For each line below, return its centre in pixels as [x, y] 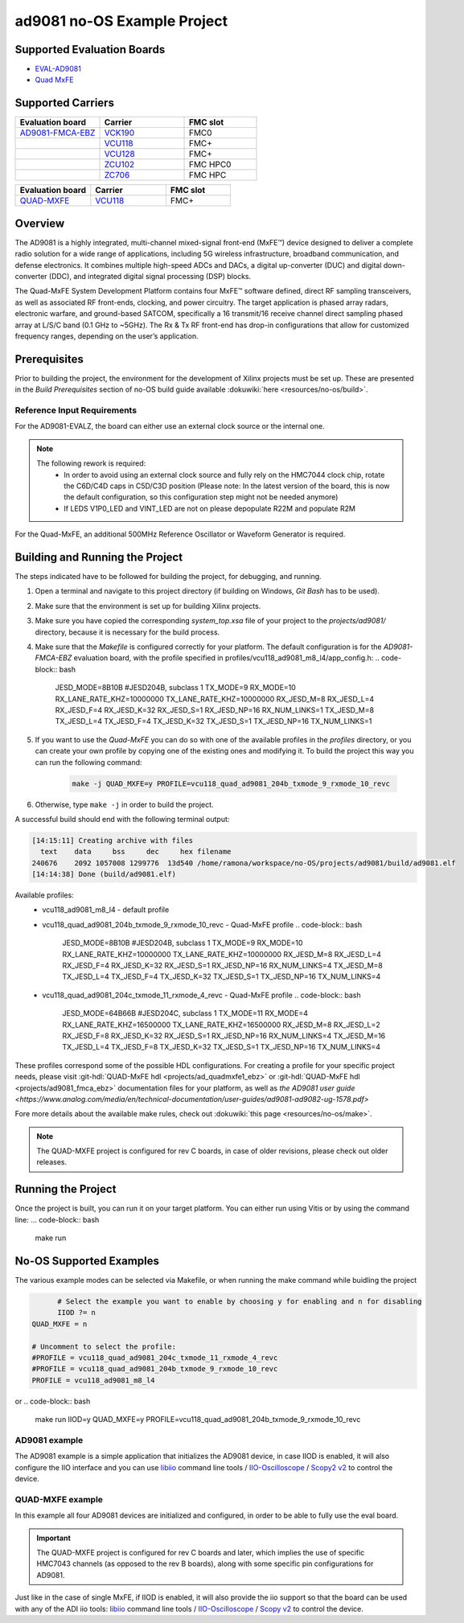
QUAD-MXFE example [59, 1499]
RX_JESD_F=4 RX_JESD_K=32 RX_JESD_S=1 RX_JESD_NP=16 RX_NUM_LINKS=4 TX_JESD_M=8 [223, 966]
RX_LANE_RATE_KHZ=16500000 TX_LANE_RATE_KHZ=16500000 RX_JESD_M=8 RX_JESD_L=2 [222, 1025]
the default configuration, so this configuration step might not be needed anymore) [201, 497]
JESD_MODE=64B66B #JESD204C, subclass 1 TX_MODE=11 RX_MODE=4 [185, 1013]
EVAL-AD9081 [58, 69]
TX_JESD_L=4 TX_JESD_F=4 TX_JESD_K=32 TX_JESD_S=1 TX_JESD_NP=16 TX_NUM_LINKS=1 [214, 721]
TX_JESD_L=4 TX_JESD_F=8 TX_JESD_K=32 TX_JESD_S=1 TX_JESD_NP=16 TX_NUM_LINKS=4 [222, 1047]
